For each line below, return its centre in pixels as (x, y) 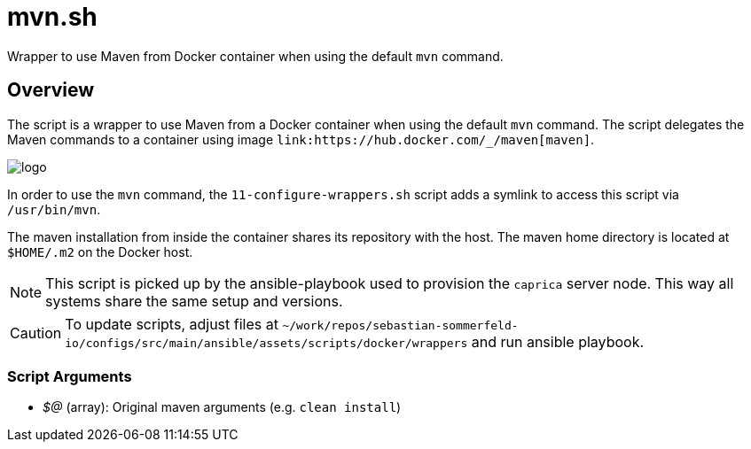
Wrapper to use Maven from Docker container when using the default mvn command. (255, 56)
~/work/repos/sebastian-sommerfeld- (400, 325)
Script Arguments (70, 376)
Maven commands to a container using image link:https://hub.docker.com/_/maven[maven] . (301, 139)
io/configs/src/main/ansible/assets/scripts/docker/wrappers (266, 343)
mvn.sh (52, 17)
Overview (51, 90)
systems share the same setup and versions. (194, 301)
